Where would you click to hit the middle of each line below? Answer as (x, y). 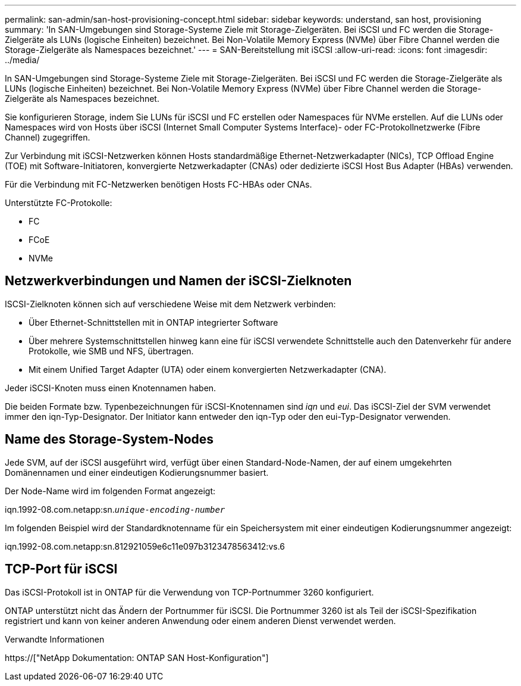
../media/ (22, 60)
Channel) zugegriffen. (48, 137)
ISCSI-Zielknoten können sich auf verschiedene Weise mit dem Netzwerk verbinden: (170, 304)
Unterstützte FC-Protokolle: (59, 203)
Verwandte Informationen (55, 639)
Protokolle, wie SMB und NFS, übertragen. (111, 351)
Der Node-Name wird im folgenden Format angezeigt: (110, 491)
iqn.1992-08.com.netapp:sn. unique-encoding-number (115, 509)
